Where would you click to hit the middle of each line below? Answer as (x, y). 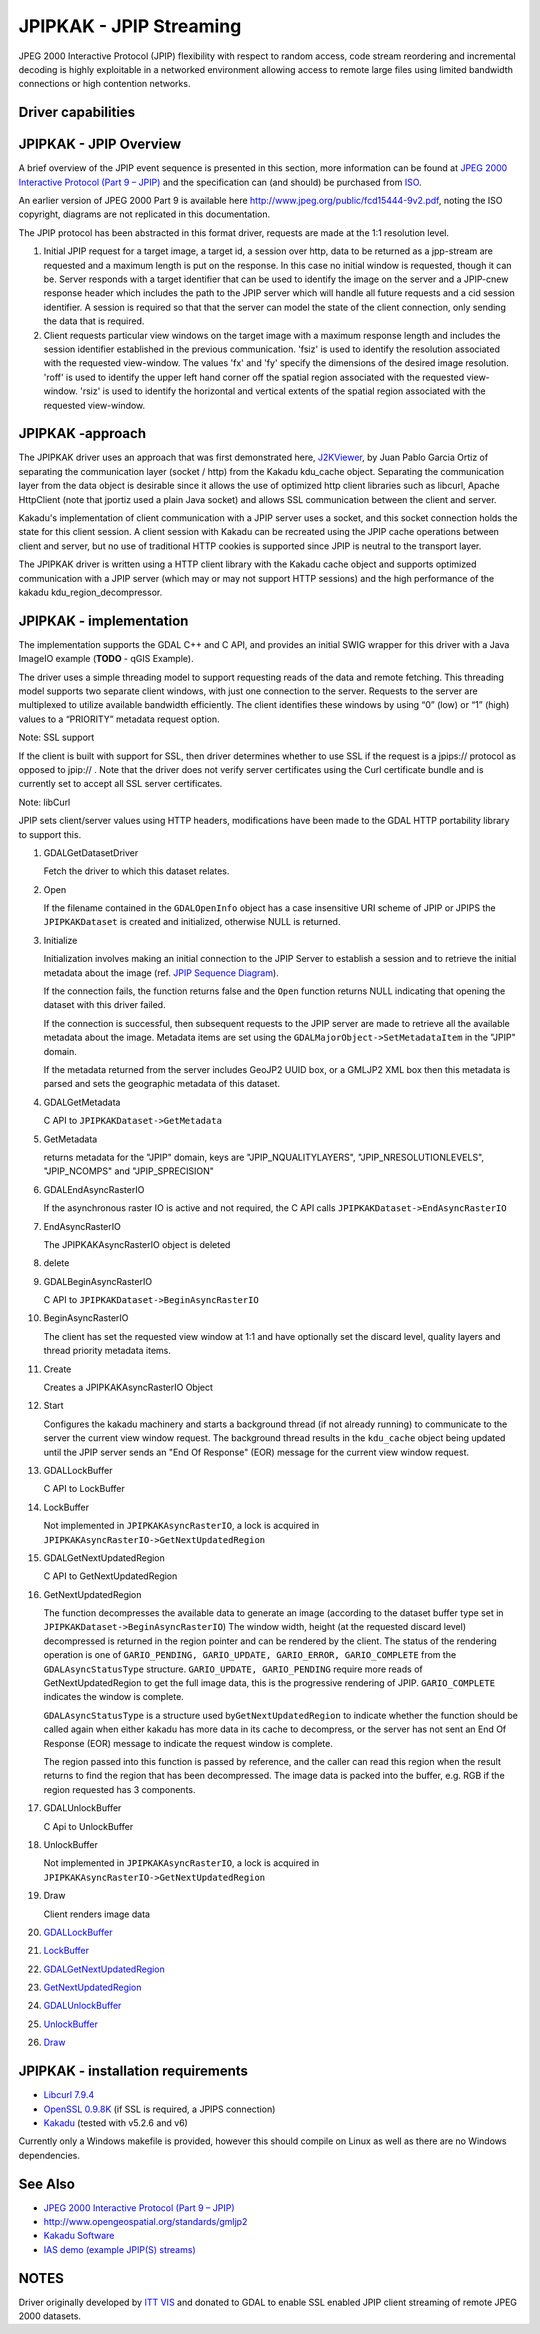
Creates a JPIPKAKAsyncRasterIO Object (128, 1387)
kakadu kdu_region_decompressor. (90, 592)
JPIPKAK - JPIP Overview (100, 144)
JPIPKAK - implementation (103, 620)
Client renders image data (96, 1914)
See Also (46, 2183)
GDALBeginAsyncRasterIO (98, 1281)
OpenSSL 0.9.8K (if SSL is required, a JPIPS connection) (159, 2109)
